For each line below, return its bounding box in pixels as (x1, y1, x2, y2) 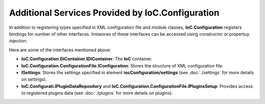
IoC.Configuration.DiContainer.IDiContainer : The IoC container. (21, 56, 153, 62)
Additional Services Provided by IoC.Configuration (9, 7, 219, 18)
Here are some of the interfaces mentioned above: (9, 47, 111, 53)
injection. (9, 38, 28, 44)
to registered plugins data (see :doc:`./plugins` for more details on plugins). (21, 90, 173, 96)
